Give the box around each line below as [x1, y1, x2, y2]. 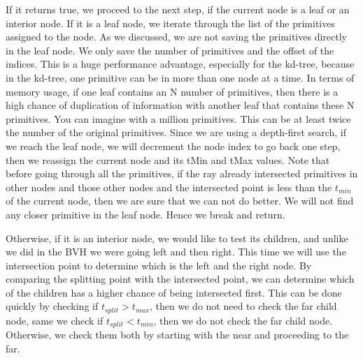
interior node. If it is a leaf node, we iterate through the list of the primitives [6, 15, 335, 30]
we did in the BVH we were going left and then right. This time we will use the [6, 244, 346, 259]
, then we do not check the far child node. [153, 313, 333, 327]
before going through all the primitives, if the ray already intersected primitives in [6, 166, 358, 181]
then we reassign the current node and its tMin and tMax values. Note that [6, 152, 330, 167]
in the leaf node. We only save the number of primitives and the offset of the [6, 43, 334, 57]
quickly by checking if [6, 299, 99, 313]
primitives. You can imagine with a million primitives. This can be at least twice [6, 111, 351, 126]
